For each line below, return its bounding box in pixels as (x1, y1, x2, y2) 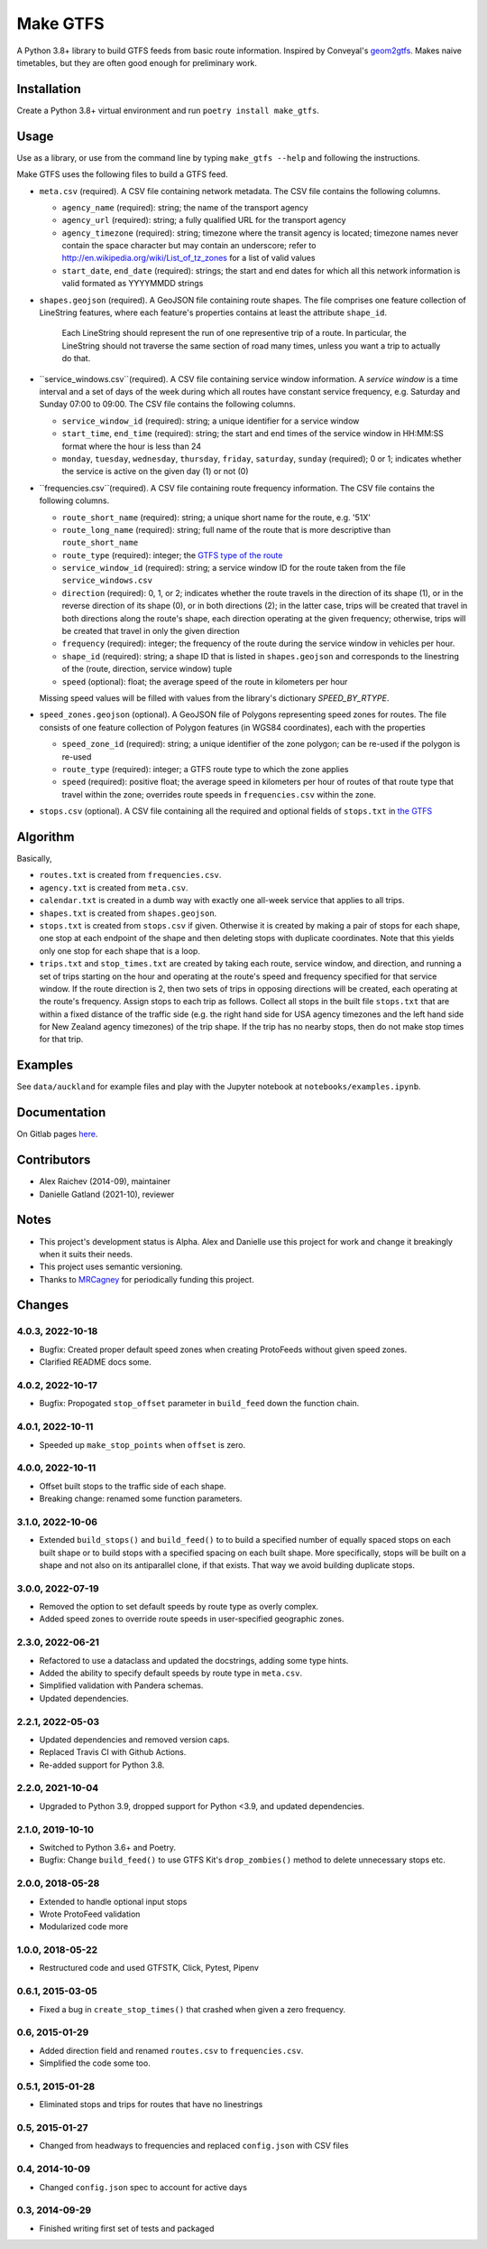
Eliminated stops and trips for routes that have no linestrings (39, 2099, 263, 2110)
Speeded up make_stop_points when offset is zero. (39, 1439, 246, 1450)
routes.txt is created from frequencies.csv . (39, 870, 222, 881)
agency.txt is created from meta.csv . (39, 882, 188, 893)
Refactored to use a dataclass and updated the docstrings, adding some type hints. (39, 1655, 349, 1666)
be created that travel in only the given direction (61, 626, 241, 637)
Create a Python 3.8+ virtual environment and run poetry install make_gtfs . (16, 105, 320, 116)
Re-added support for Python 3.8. (39, 1759, 165, 1770)
